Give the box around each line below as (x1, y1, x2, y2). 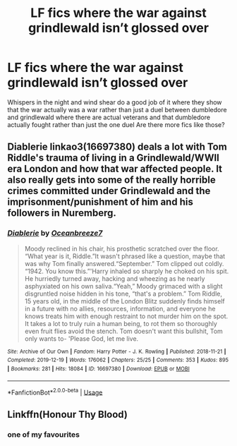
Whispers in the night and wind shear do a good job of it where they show (7, 97, 222, 107)
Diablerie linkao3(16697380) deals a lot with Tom (7, 141, 227, 153)
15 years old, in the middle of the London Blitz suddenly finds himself (24, 296, 225, 305)
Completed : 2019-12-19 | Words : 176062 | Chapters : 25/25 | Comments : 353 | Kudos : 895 (7, 356, 229, 364)
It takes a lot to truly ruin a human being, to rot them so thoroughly (24, 319, 217, 327)
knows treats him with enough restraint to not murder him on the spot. (24, 312, 229, 320)
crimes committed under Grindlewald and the (7, 185, 211, 197)
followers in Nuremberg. (7, 207, 116, 219)
